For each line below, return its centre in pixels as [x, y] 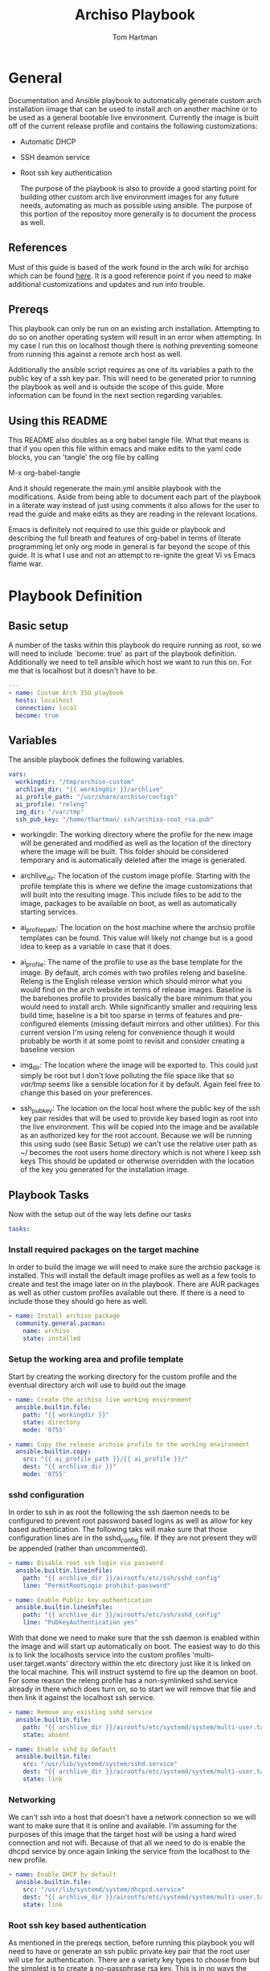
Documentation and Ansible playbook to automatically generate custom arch [135, 100]
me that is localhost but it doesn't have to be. [83, 671]
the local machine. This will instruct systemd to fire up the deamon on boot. [133, 1672]
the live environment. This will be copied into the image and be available [139, 1127]
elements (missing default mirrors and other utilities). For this [159, 1023]
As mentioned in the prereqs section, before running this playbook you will [131, 1942]
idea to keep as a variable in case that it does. [96, 947]
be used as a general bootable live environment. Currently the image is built [134, 117]
